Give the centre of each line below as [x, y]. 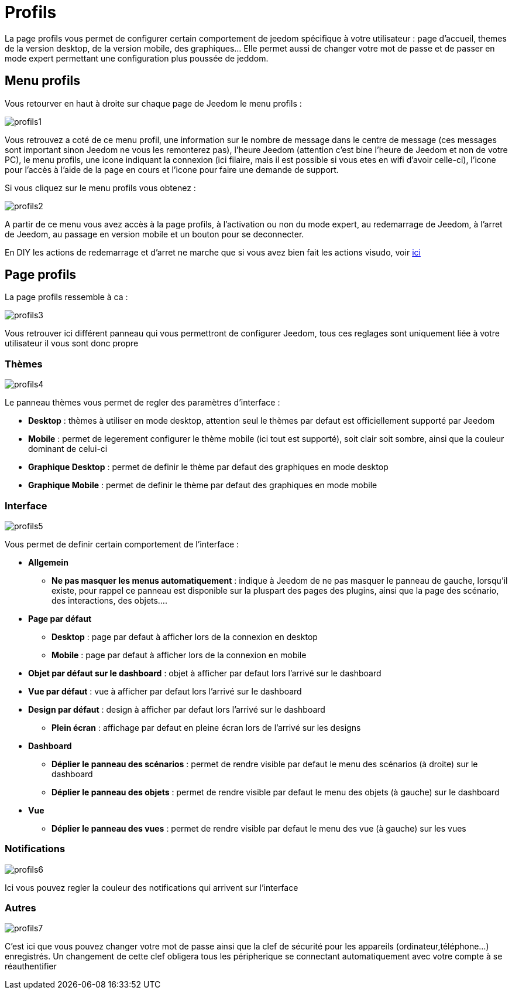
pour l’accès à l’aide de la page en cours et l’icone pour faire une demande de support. [172, 169]
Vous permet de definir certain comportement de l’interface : [122, 544]
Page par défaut [60, 618]
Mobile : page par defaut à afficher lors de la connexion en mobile [179, 655]
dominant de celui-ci [68, 449]
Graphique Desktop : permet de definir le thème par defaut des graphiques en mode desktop [208, 467]
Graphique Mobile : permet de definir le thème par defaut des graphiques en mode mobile [203, 485]
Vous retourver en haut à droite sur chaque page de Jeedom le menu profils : [153, 103]
